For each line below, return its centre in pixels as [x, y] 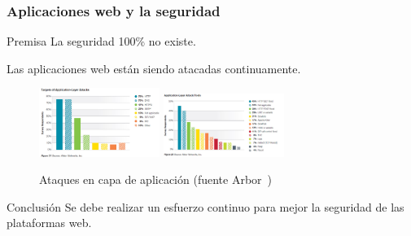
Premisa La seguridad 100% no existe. [101, 41]
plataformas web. [49, 223]
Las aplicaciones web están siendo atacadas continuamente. [154, 68]
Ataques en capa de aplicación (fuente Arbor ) [155, 179]
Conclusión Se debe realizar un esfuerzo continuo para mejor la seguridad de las [205, 206]
